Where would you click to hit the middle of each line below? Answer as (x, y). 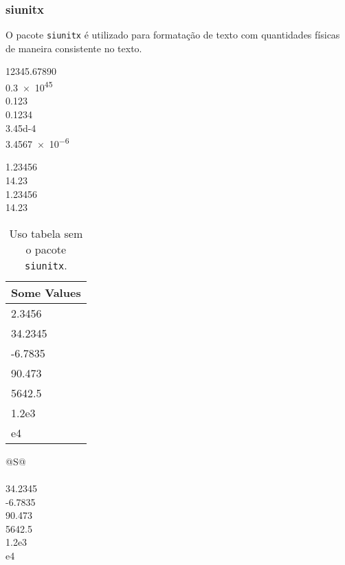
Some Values (46, 292)
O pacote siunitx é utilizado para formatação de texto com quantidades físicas (173, 35)
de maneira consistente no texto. (74, 48)
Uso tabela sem (46, 233)
